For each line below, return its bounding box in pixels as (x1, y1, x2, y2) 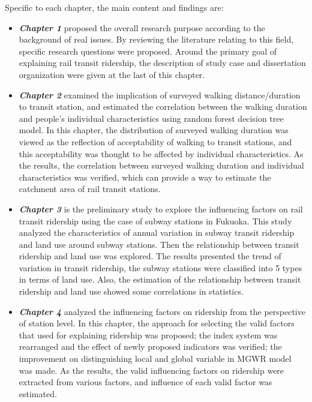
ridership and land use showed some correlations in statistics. (19, 285, 244, 298)
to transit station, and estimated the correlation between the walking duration (19, 100, 307, 113)
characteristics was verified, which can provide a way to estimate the (19, 170, 271, 183)
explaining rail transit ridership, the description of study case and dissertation (19, 56, 306, 69)
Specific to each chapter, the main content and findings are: (5, 1, 224, 13)
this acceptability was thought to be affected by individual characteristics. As (19, 147, 304, 160)
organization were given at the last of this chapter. (19, 68, 205, 80)
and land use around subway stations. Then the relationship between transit (19, 238, 299, 250)
